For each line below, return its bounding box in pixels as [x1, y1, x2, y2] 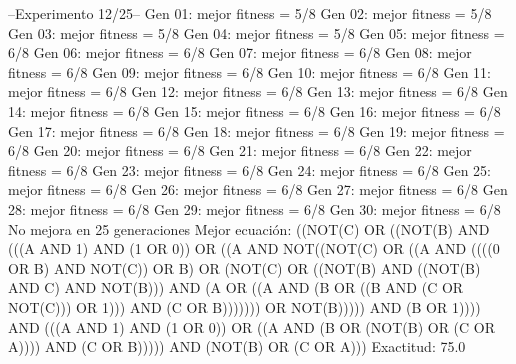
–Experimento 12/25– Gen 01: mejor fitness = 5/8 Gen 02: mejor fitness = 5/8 [8, 3, 492, 23]
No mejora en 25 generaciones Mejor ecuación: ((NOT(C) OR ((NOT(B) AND [8, 218, 490, 239]
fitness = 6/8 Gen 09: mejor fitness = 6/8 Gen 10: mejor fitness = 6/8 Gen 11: [8, 61, 491, 82]
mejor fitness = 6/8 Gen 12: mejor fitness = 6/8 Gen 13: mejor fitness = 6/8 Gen [8, 81, 508, 102]
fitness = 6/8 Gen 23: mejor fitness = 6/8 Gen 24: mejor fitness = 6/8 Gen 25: [8, 159, 491, 180]
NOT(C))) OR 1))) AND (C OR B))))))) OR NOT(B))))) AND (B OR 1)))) [8, 296, 481, 317]
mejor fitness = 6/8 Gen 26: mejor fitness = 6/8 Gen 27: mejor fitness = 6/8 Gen [8, 179, 508, 200]
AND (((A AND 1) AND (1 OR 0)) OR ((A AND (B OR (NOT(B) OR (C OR [8, 316, 496, 337]
